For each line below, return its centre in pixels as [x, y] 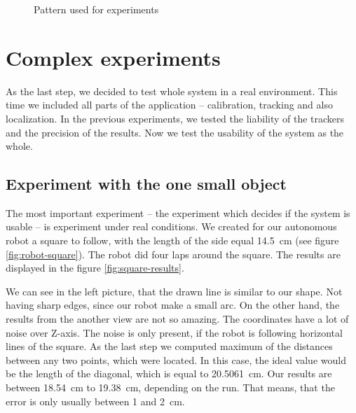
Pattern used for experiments [96, 9]
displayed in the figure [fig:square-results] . [95, 268]
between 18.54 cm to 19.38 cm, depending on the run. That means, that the [170, 387]
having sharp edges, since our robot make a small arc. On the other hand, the [173, 305]
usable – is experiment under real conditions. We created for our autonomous [171, 226]
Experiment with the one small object [146, 184]
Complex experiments [113, 57]
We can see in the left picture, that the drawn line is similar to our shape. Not [174, 291]
